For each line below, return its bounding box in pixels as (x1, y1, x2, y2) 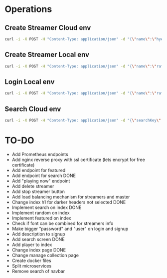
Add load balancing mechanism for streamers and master (11, 193, 130, 199)
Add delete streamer (11, 183, 54, 189)
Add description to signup (11, 231, 65, 237)
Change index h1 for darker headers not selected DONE (11, 199, 126, 205)
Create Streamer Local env (4, 50, 90, 59)
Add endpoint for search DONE (11, 172, 76, 178)
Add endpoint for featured (11, 167, 66, 173)
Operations (4, 3, 52, 15)
